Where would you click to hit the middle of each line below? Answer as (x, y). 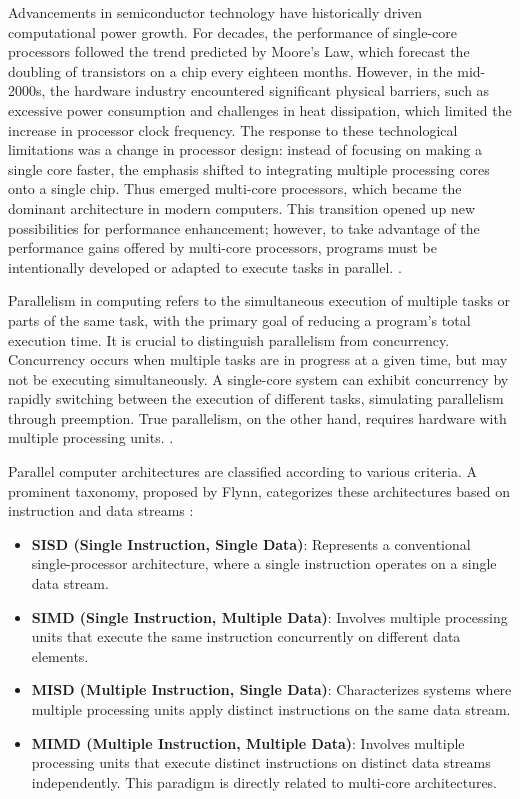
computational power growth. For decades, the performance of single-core (232, 31)
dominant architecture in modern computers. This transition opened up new (242, 207)
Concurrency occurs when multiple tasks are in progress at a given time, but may (258, 359)
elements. (60, 655)
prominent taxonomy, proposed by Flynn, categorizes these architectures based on (259, 490)
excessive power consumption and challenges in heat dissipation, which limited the (260, 109)
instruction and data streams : (101, 510)
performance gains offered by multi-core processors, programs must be (222, 247)
